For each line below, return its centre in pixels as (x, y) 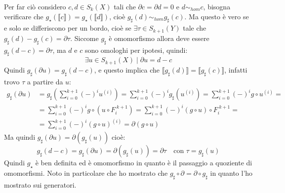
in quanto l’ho (231, 173)
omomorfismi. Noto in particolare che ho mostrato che (86, 173)
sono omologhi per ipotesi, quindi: (136, 50)
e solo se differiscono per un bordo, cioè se (68, 28)
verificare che (24, 16)
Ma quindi (20, 137)
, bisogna (217, 6)
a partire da (45, 81)
